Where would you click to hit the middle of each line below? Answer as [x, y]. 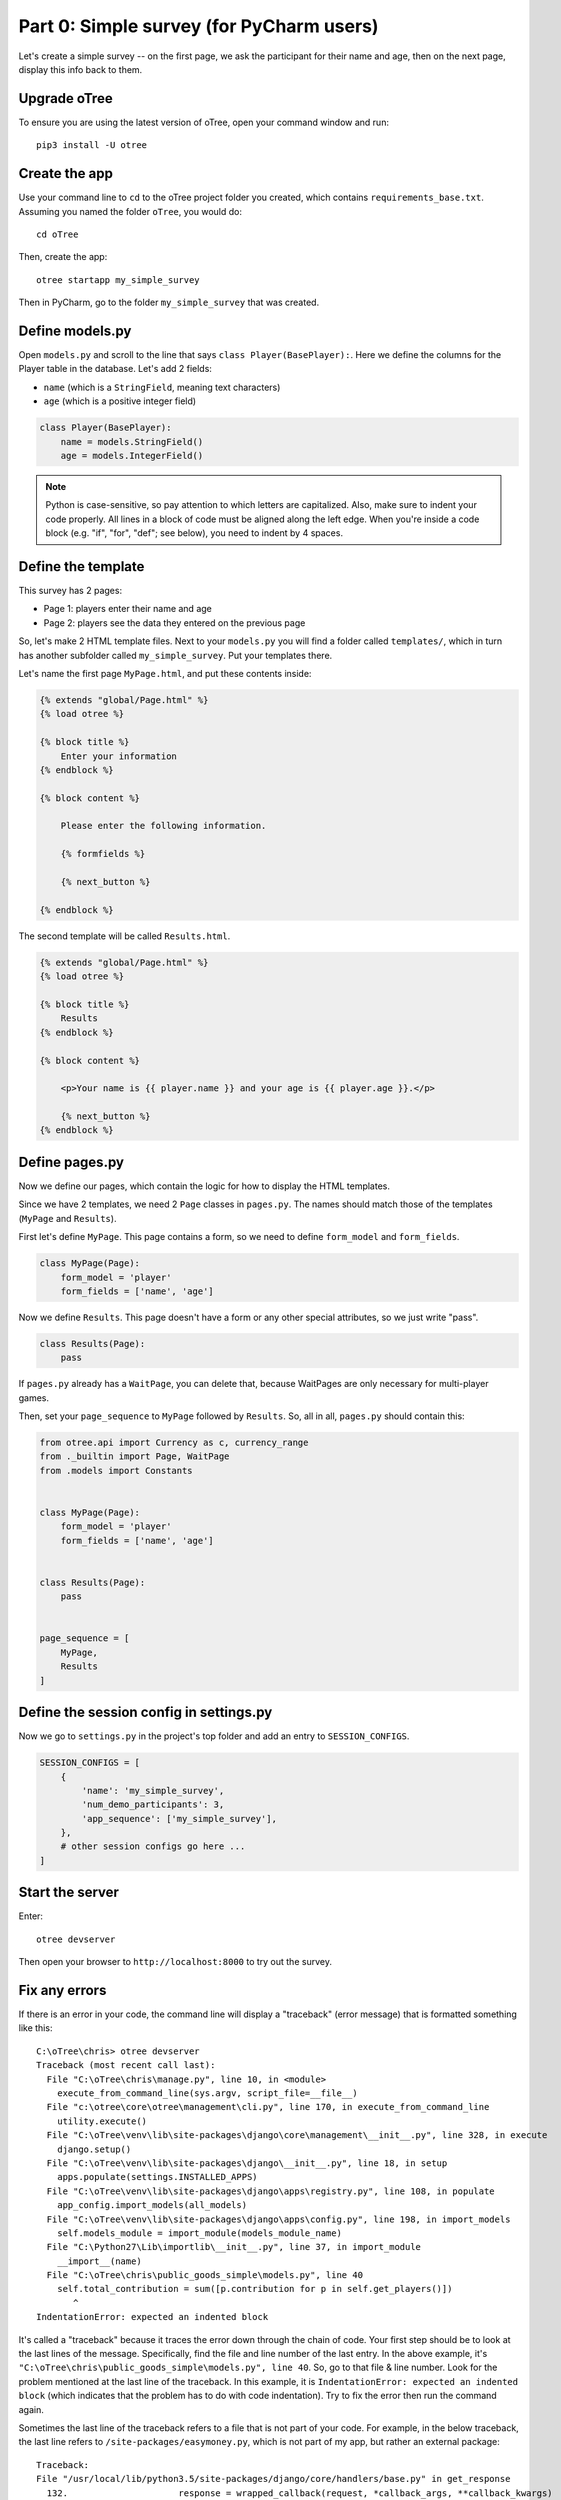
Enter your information [118, 756]
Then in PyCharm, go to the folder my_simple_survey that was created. [169, 302]
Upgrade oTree [66, 98]
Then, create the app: [63, 257]
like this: [35, 2028]
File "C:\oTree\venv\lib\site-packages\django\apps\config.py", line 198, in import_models [278, 2219]
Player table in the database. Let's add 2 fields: [115, 369]
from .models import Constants [116, 1470]
